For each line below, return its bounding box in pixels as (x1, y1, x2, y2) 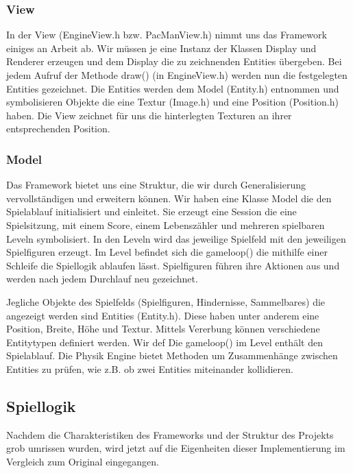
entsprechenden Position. (6, 121, 110, 136)
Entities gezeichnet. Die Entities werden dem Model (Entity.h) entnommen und (6, 81, 339, 95)
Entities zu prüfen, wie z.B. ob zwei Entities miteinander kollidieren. (6, 361, 293, 376)
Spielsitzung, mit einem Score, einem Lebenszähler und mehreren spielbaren (6, 217, 325, 232)
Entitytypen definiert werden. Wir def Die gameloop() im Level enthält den (6, 335, 323, 349)
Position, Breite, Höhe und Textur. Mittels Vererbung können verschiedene (6, 322, 320, 336)
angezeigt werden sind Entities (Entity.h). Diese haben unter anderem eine (6, 308, 319, 322)
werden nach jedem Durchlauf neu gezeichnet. (6, 271, 198, 286)
